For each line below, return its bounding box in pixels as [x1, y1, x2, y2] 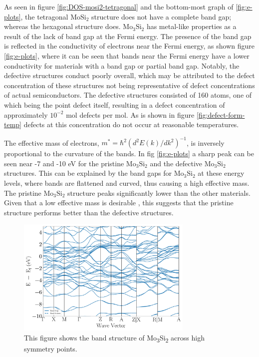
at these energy [198, 168, 245, 178]
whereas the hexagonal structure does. [4, 21, 121, 32]
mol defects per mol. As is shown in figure [66, 109, 195, 120]
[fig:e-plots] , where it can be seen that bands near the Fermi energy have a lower [4, 50, 250, 61]
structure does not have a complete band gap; [91, 11, 232, 22]
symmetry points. [24, 343, 77, 353]
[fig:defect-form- [196, 109, 245, 120]
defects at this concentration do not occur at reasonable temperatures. [23, 119, 239, 130]
